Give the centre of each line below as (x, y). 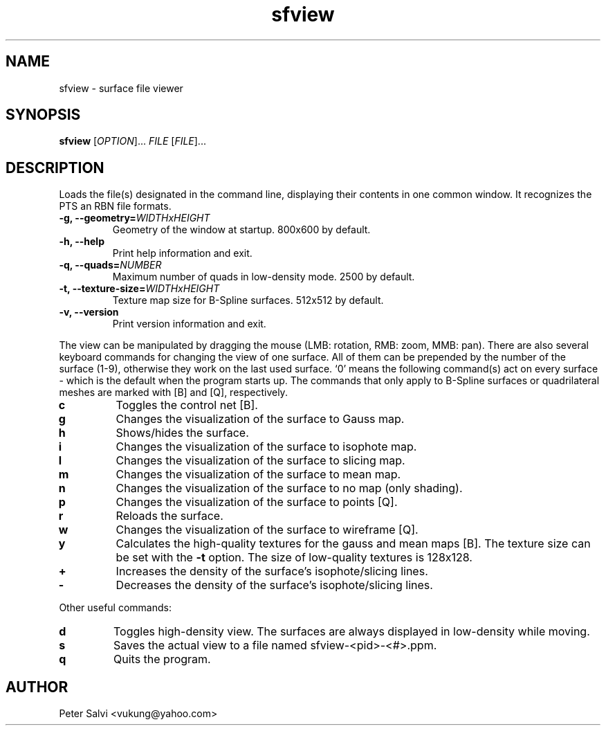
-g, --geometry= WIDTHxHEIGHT (135, 218)
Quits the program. (162, 659)
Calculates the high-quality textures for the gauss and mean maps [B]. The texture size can (353, 544)
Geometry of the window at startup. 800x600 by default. (241, 230)
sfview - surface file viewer (121, 88)
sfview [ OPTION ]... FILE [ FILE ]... (132, 141)
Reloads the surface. (169, 516)
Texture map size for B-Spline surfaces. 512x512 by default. (248, 300)
